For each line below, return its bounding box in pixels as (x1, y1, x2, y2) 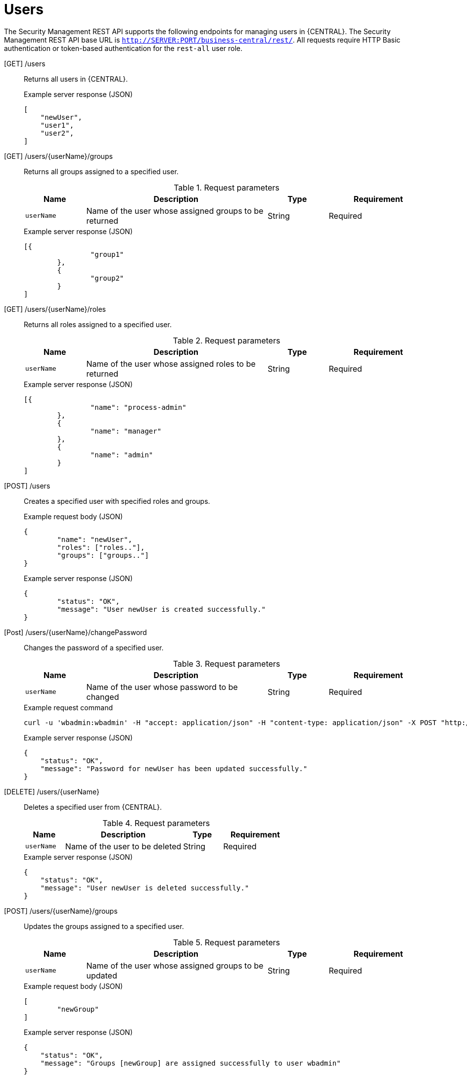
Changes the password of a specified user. (24, 643, 164, 652)
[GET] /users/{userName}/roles (4, 304, 106, 313)
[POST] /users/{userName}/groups (4, 906, 118, 915)
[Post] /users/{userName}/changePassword (4, 628, 147, 637)
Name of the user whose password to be (86, 682, 238, 692)
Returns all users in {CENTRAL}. (24, 74, 128, 83)
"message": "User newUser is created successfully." (57, 605, 266, 613)
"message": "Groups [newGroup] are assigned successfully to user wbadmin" (40, 1059, 341, 1067)
